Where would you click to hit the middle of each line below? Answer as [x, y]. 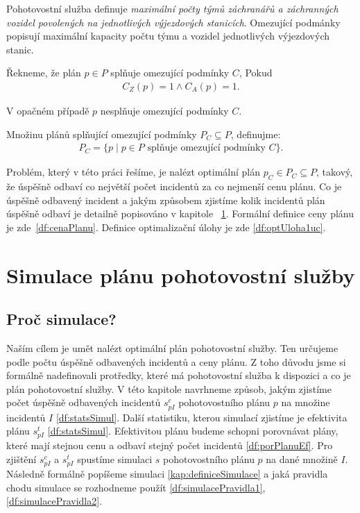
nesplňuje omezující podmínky [164, 110]
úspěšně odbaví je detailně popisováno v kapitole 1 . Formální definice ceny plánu [180, 213]
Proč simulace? [61, 319]
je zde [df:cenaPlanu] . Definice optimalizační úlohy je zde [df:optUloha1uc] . [166, 227]
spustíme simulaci [115, 459]
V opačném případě [48, 110]
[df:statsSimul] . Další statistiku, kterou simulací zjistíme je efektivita [202, 417]
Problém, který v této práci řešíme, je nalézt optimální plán [133, 172]
